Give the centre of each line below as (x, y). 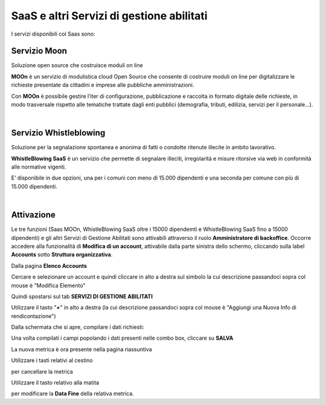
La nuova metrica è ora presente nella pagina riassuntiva (81, 349)
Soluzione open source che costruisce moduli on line (77, 65)
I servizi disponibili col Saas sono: (53, 34)
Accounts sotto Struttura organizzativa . (62, 254)
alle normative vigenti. (39, 167)
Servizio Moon (39, 51)
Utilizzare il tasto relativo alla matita (55, 383)
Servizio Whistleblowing (58, 133)
